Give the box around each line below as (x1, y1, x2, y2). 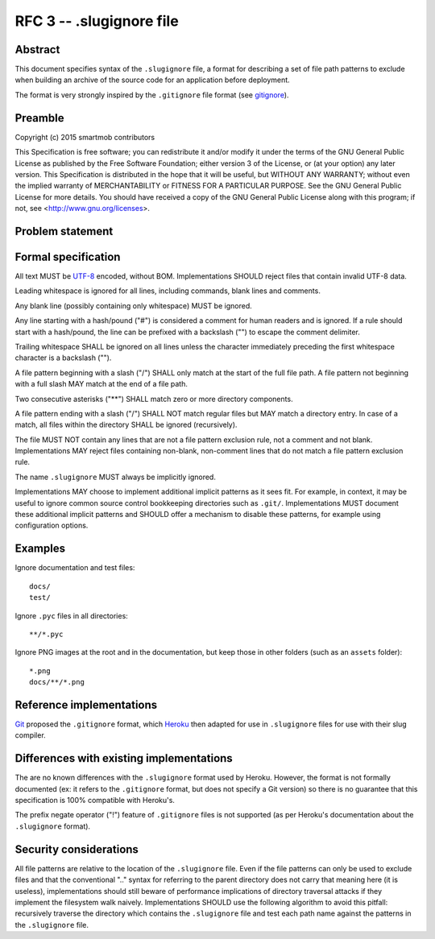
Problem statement (14, 224, 114, 238)
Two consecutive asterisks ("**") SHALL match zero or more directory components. (14, 394, 293, 403)
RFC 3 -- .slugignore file (14, 12, 179, 30)
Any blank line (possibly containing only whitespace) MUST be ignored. (14, 300, 253, 310)
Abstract (14, 43, 60, 56)
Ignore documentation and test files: (14, 563, 135, 573)
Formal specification (14, 250, 121, 263)
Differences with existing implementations (14, 751, 233, 765)
